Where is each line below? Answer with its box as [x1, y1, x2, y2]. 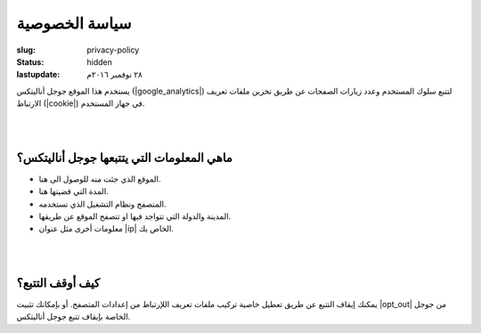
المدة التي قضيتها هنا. [38, 186, 109, 197]
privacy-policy [86, 45, 140, 55]
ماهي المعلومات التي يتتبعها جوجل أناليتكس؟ [16, 150, 233, 165]
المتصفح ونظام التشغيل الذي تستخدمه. [38, 199, 167, 209]
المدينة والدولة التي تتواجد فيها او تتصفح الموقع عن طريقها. [38, 210, 232, 222]
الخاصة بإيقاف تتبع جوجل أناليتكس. [16, 312, 131, 322]
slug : [16, 45, 36, 55]
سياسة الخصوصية [16, 13, 132, 33]
